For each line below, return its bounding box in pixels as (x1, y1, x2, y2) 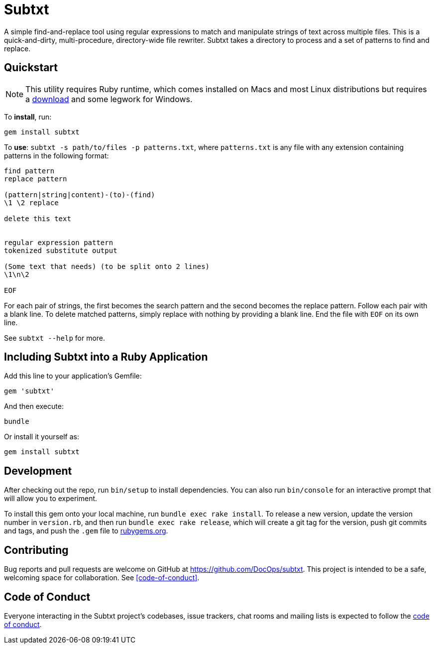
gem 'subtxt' (4, 387, 55, 395)
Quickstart (4, 61, 58, 74)
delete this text (4, 214, 71, 223)
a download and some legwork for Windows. (25, 94, 193, 104)
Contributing (4, 543, 69, 556)
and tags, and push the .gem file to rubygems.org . (4, 526, 168, 535)
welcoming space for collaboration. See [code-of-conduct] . (4, 573, 200, 582)
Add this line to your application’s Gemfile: (4, 372, 142, 381)
